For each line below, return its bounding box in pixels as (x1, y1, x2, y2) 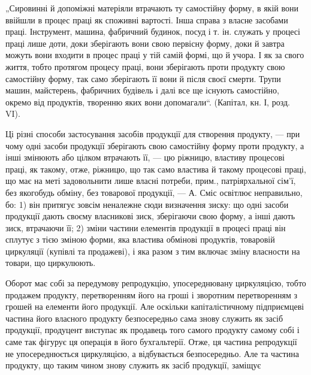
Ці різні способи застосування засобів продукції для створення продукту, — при (5, 127, 300, 140)
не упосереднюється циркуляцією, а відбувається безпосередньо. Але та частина (5, 347, 299, 359)
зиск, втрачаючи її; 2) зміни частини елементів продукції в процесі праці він (5, 221, 286, 234)
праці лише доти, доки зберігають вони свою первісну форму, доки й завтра (5, 37, 285, 49)
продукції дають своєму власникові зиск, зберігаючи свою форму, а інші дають (5, 210, 295, 222)
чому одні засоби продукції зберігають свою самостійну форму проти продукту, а (5, 139, 304, 152)
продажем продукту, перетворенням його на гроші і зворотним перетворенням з (5, 288, 297, 301)
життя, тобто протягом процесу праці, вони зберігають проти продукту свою (5, 60, 285, 72)
